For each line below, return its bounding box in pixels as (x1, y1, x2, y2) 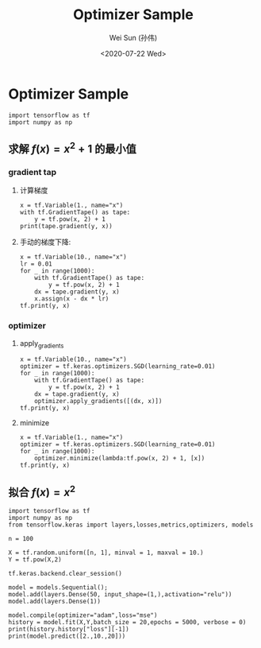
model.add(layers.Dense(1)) (8, 598, 102, 606)
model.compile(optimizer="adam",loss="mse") (8, 611, 158, 619)
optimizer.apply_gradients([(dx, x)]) (34, 398, 163, 405)
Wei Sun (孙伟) (109, 33, 158, 42)
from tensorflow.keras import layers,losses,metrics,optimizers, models (8, 521, 254, 530)
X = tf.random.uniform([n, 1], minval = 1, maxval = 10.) (8, 549, 204, 557)
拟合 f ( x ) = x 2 (8, 483, 76, 499)
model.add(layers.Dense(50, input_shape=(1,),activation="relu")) (8, 591, 232, 599)
